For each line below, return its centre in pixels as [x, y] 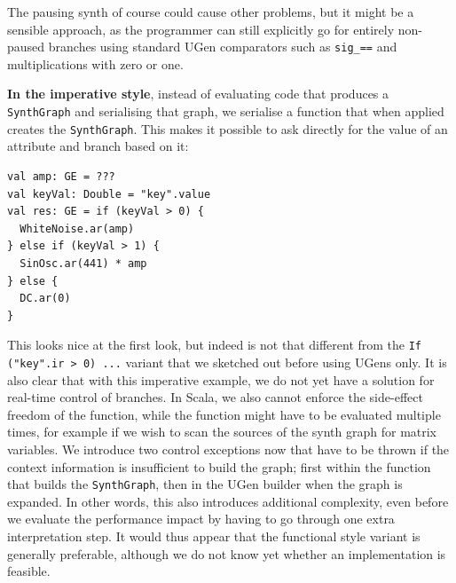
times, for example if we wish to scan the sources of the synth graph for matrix [222, 432]
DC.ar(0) [45, 299]
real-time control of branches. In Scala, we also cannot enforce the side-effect [215, 397]
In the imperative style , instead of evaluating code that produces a [198, 94]
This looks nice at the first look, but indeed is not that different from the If [215, 345]
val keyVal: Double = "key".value [109, 194]
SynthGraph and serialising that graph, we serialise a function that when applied [226, 111]
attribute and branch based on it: [98, 146]
